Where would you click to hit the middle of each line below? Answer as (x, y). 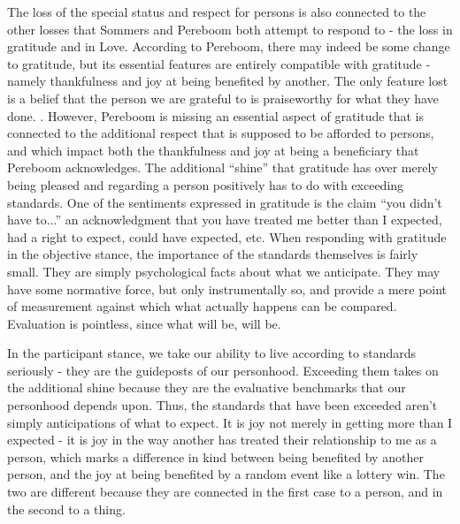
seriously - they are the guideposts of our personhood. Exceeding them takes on (223, 370)
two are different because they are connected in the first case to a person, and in (225, 492)
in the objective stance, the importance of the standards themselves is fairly (213, 254)
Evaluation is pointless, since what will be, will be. (144, 323)
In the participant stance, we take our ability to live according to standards (211, 353)
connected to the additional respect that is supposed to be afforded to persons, (221, 133)
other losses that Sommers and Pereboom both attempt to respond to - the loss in (230, 29)
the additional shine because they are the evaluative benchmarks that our (207, 387)
